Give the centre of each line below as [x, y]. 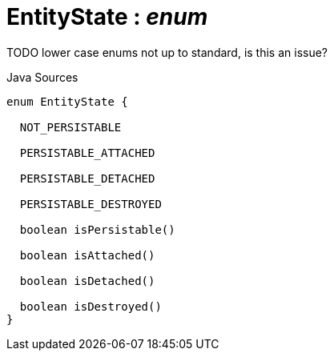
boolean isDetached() [87, 281]
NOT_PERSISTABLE [70, 127]
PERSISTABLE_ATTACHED [87, 152]
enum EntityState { [67, 101]
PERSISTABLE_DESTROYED [91, 204]
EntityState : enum [107, 17]
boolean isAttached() [87, 255]
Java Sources [42, 77]
